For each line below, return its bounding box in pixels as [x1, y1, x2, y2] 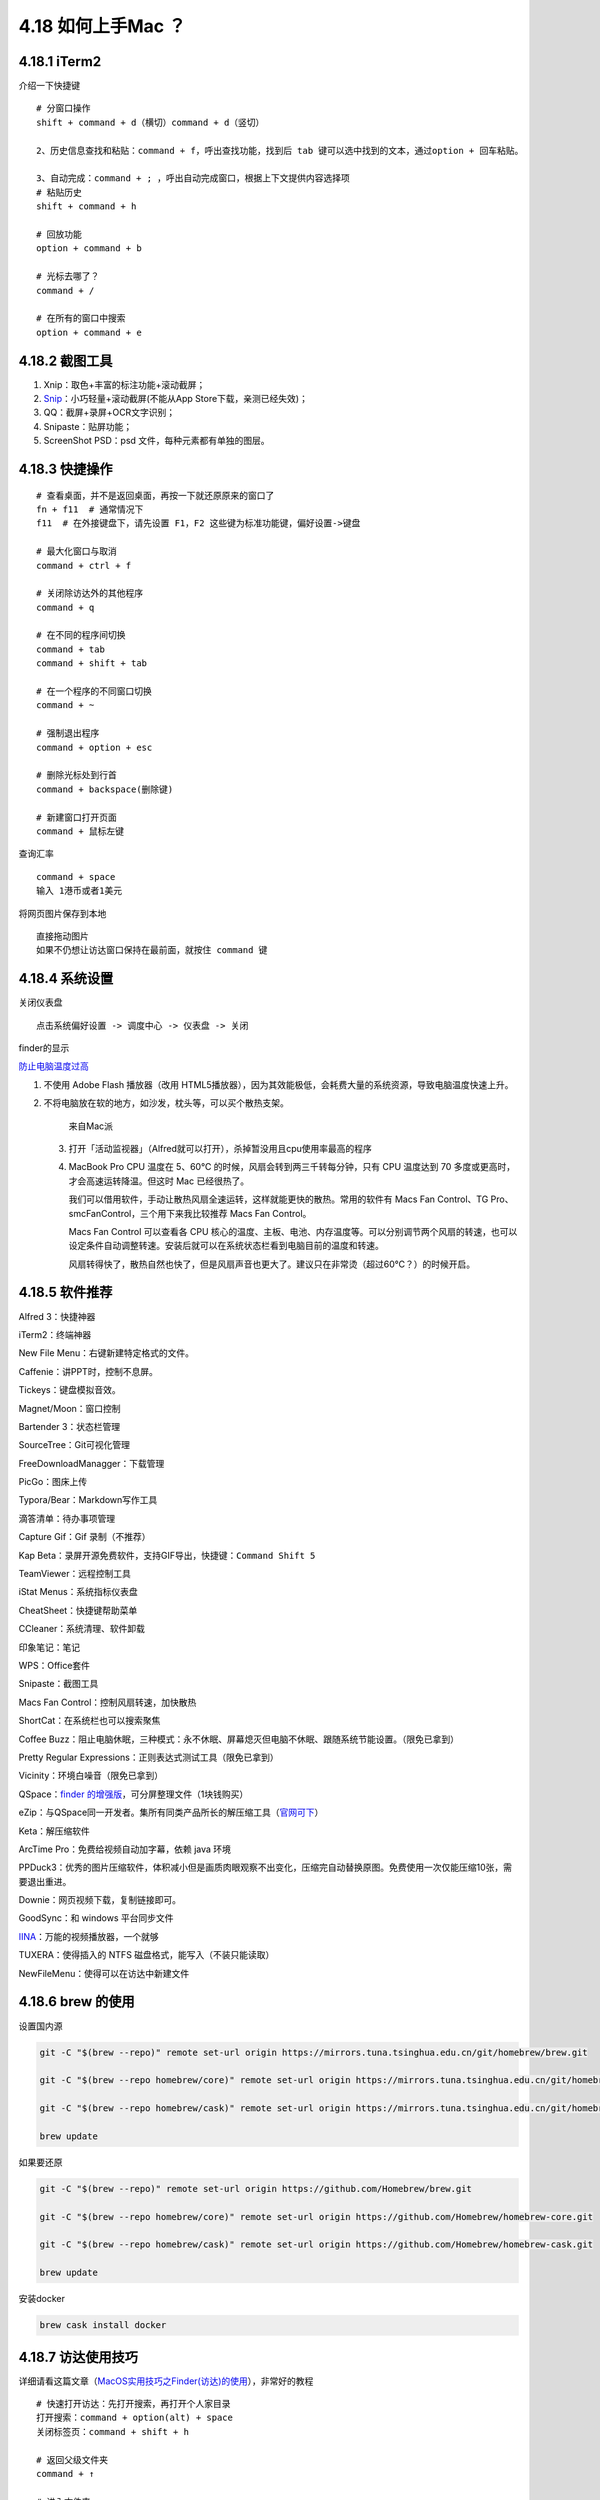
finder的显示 [18, 1041, 70, 1054]
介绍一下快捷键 [18, 80, 80, 92]
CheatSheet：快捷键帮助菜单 [18, 1604, 138, 1616]
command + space [36, 871, 116, 882]
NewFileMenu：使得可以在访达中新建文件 [18, 1967, 190, 1979]
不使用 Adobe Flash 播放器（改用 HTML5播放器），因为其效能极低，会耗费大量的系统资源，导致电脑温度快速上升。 [43, 1078, 514, 1090]
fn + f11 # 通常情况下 [36, 503, 144, 515]
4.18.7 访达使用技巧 [18, 2348, 139, 2365]
